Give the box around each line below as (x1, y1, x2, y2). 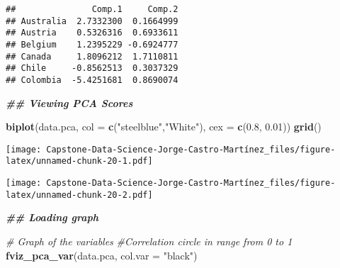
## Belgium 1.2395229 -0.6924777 (6, 39, 178, 50)
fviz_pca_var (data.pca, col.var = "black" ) (6, 247, 198, 262)
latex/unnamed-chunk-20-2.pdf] (6, 189, 153, 200)
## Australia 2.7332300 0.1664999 (6, 16, 178, 26)
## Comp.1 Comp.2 (6, 4, 178, 14)
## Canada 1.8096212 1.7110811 (6, 51, 178, 62)
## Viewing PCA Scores (6, 95, 133, 110)
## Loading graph (6, 210, 98, 225)
